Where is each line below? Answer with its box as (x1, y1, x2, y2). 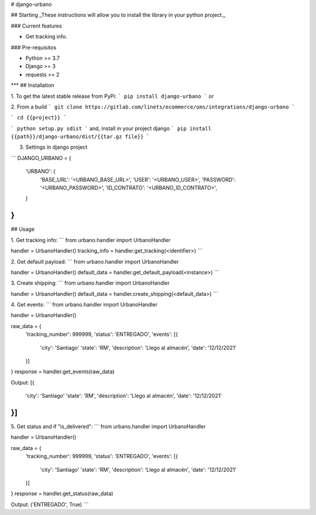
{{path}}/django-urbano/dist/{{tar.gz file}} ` (11, 134, 150, 140)
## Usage (11, 226, 35, 233)
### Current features (11, 22, 62, 29)
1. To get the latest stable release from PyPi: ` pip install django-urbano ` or (11, 93, 214, 100)
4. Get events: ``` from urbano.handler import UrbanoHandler (11, 301, 158, 308)
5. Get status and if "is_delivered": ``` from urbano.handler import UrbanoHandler (11, 423, 206, 430)
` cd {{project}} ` (11, 114, 67, 121)
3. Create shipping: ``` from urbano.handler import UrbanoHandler (11, 279, 170, 287)
